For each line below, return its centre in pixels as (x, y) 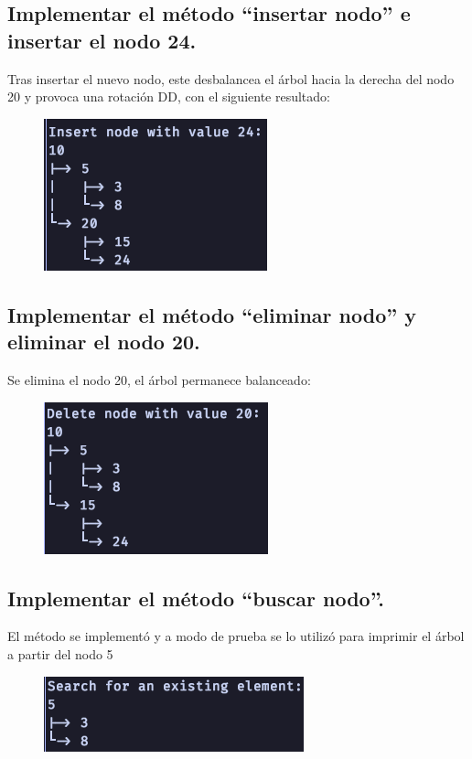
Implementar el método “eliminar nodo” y (212, 314)
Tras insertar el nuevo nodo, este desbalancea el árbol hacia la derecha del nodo (231, 78)
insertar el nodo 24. (102, 40)
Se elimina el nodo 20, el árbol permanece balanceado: (159, 379)
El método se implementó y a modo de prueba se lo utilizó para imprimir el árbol (236, 636)
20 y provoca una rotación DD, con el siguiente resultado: (169, 96)
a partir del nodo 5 (60, 653)
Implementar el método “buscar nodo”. (196, 598)
